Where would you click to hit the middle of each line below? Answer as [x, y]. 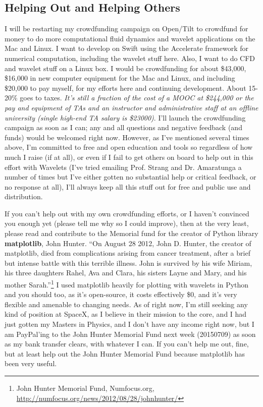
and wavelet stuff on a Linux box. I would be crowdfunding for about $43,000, [125, 68]
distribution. [24, 196]
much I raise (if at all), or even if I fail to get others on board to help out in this [129, 157]
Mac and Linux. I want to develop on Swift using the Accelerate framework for [127, 48]
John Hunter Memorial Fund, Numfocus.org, [85, 388]
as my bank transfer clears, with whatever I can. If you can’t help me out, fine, [127, 344]
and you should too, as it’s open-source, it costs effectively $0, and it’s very [121, 294]
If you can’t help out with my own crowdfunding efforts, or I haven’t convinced [127, 213]
